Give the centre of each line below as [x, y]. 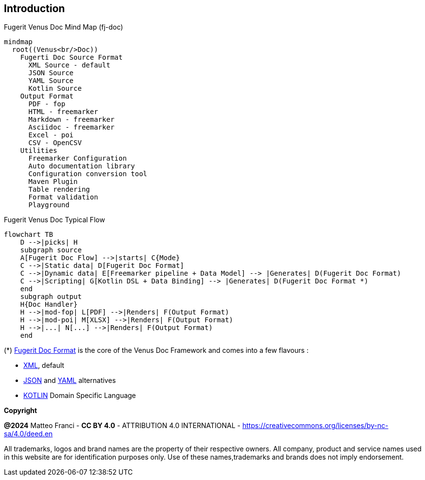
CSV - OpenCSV [55, 143]
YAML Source [51, 81]
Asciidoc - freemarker [71, 127]
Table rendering [59, 190]
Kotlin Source [55, 89]
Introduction [34, 8]
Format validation [63, 197]
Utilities [39, 151]
